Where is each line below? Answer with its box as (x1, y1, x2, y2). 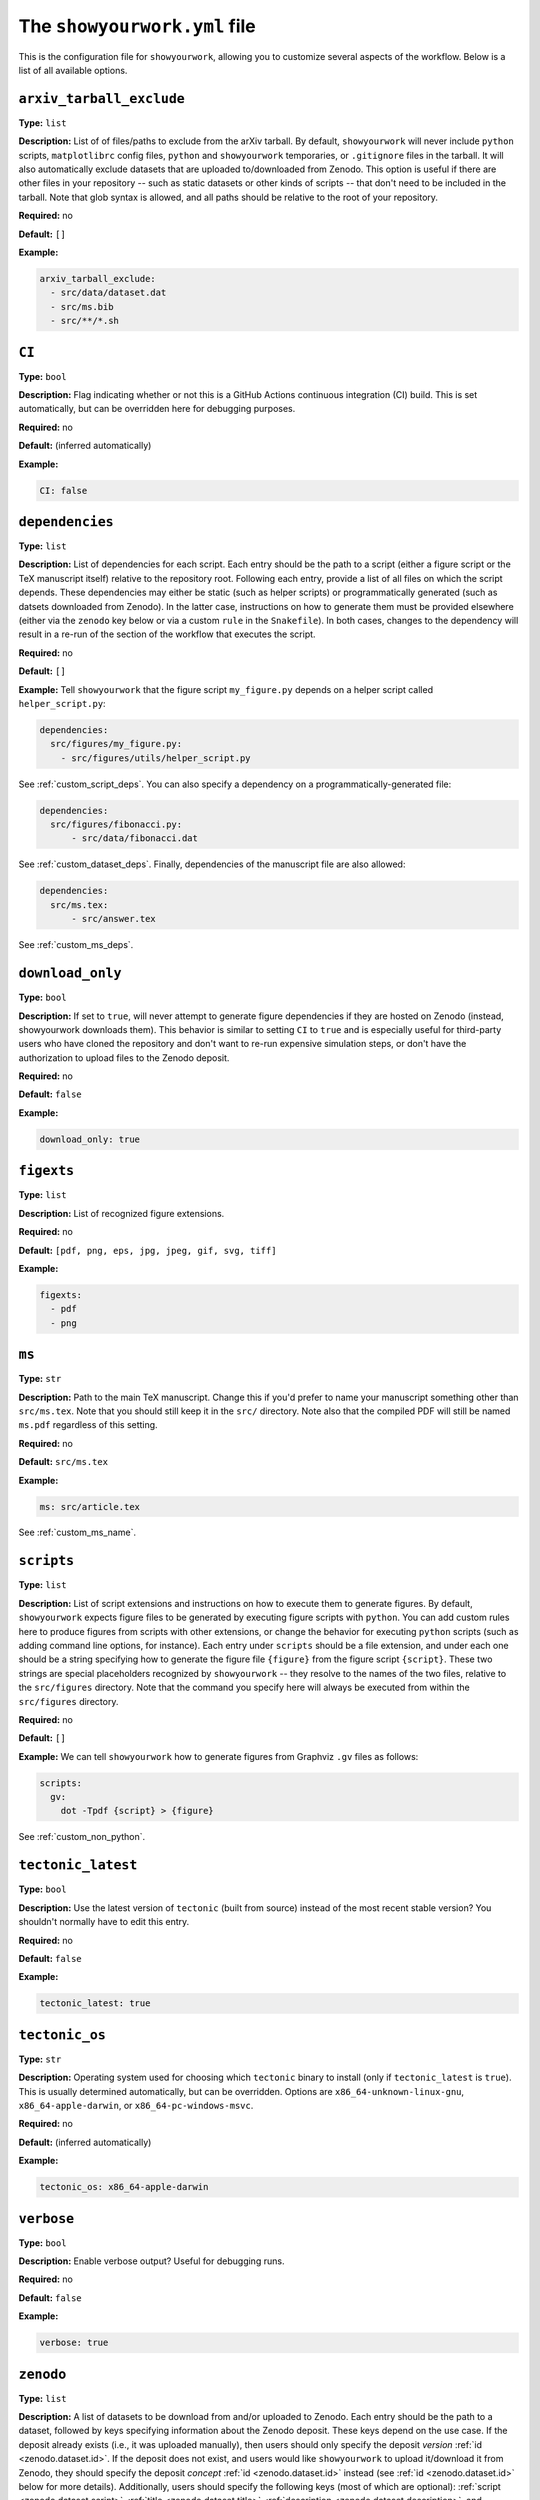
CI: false (39, 485, 88, 496)
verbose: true (39, 2337, 109, 2349)
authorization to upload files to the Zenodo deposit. (18, 1051, 230, 1064)
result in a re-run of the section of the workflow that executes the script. (18, 628, 316, 640)
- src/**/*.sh (50, 315, 120, 327)
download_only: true (39, 1133, 140, 1145)
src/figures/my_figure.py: (50, 738, 183, 750)
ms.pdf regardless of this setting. (18, 1419, 159, 1431)
